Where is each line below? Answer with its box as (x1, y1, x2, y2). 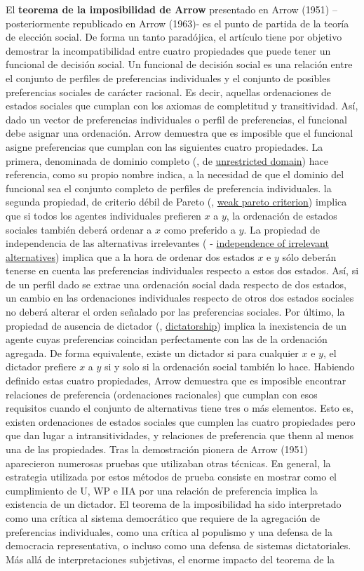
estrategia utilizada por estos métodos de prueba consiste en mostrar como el (6, 469, 337, 484)
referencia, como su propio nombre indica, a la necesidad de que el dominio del (6, 167, 344, 182)
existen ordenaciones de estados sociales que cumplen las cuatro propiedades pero (6, 414, 356, 429)
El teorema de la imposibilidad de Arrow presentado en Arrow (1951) (6, 2, 330, 16)
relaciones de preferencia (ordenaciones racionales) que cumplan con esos (6, 387, 318, 401)
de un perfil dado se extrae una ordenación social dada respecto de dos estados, (6, 276, 346, 291)
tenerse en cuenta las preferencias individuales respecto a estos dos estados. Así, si (6, 263, 359, 278)
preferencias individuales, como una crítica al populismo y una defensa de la (6, 524, 332, 539)
